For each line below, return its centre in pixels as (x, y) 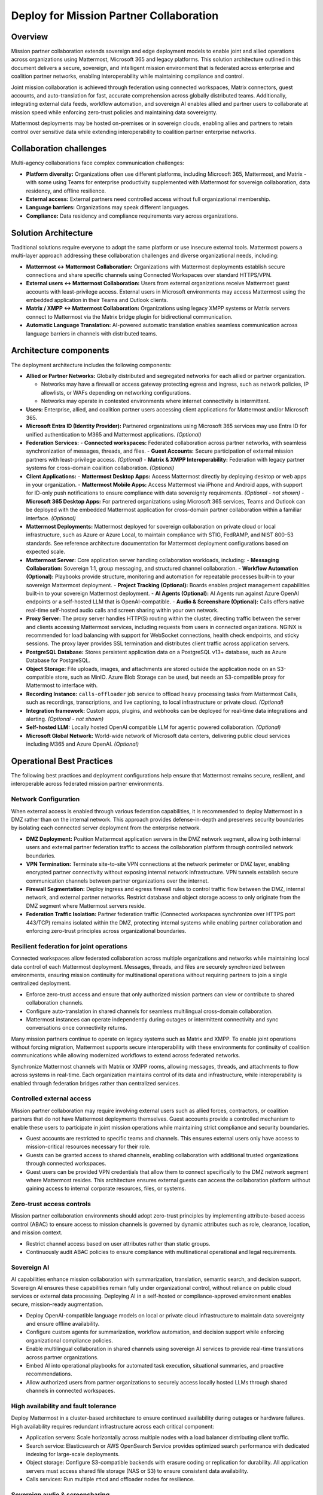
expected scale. (46, 552)
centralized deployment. (41, 983)
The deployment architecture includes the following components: (91, 365)
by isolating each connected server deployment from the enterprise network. (106, 828)
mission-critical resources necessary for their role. (88, 1147)
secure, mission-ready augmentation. (57, 1304)
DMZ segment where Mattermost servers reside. (86, 905)
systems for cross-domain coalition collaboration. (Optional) (100, 468)
